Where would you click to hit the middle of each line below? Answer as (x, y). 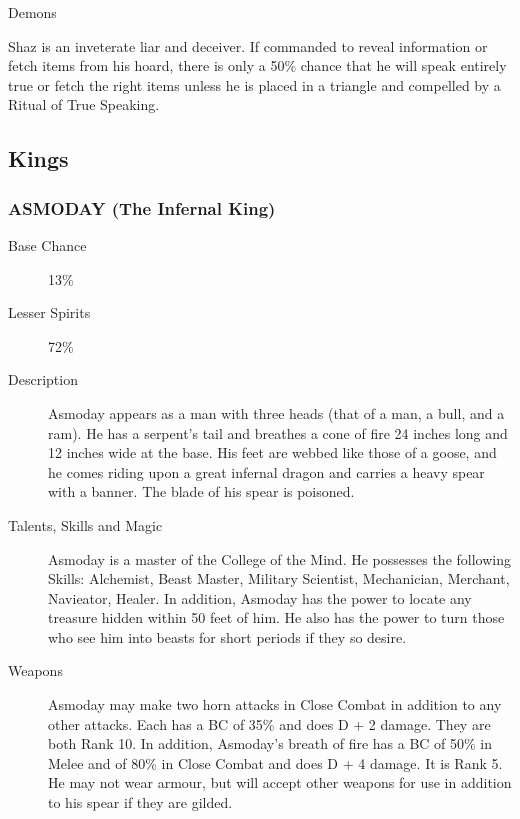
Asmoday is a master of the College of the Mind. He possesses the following (279, 558)
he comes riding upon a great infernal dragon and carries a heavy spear (266, 471)
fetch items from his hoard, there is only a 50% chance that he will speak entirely (257, 65)
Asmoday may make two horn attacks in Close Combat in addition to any (275, 704)
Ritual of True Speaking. (84, 104)
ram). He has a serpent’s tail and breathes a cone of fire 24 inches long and (278, 432)
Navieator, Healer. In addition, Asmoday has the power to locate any (260, 597)
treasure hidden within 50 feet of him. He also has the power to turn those (276, 617)
